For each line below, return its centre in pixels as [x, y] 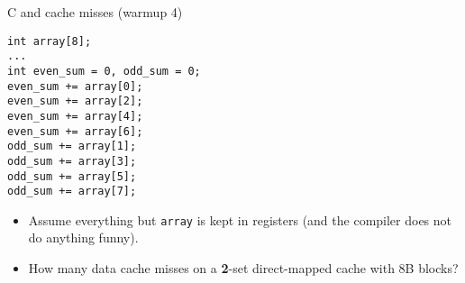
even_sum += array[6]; [75, 131]
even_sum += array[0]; [75, 86]
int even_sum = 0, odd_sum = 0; [104, 71]
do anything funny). [83, 237]
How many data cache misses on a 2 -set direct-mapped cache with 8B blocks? [243, 268]
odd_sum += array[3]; [72, 161]
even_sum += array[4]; [75, 116]
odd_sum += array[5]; [72, 176]
